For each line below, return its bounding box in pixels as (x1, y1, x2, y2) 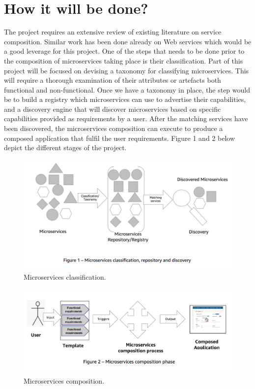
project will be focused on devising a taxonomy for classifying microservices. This (4, 65, 249, 75)
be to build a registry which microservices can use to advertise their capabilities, (4, 94, 246, 104)
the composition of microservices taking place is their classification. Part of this (4, 55, 243, 65)
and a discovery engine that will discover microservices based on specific (4, 103, 221, 114)
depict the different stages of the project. (4, 142, 127, 153)
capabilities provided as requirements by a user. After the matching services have (4, 113, 248, 124)
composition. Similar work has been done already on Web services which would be (4, 36, 252, 46)
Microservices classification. (24, 271, 106, 282)
